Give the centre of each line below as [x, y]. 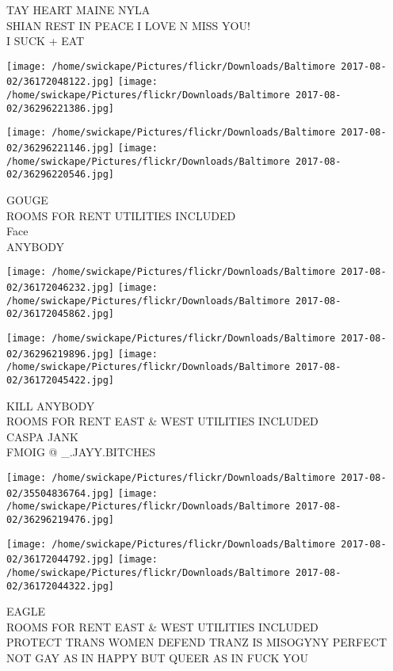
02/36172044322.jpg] [61, 586]
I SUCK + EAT [46, 41]
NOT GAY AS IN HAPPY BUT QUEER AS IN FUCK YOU [158, 658]
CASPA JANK [43, 436]
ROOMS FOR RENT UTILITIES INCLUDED [121, 215]
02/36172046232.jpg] [61, 288]
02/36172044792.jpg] [61, 560]
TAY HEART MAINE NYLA [78, 10]
